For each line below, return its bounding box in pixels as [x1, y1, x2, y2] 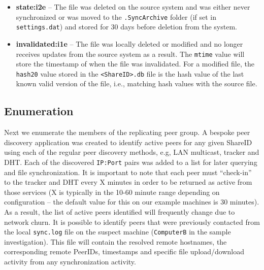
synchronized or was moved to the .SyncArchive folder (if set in [16, 11, 217, 22]
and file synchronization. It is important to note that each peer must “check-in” [4, 166, 252, 177]
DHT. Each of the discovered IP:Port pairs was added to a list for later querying [4, 156, 257, 167]
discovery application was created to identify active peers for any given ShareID [4, 137, 252, 147]
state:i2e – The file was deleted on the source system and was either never [16, 2, 250, 12]
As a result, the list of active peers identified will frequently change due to [4, 207, 235, 217]
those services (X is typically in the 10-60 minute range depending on [4, 186, 220, 197]
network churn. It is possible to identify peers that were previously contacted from [4, 216, 260, 227]
